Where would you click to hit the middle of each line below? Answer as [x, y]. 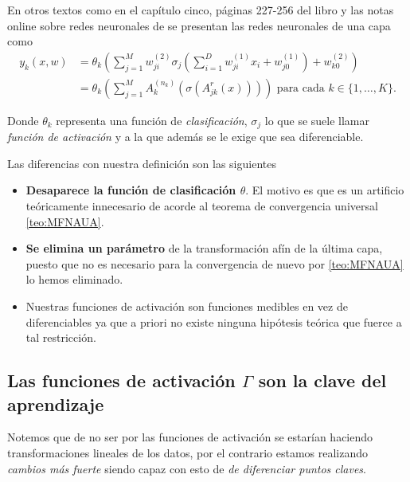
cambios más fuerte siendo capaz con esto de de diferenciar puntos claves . [187, 468]
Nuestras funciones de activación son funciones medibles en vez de [187, 306]
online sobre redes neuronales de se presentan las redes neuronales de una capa [199, 25]
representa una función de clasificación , [152, 120]
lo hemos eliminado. [74, 279]
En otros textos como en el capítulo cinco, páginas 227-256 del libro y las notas [201, 10]
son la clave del [322, 380]
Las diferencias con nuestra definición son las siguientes [142, 163]
